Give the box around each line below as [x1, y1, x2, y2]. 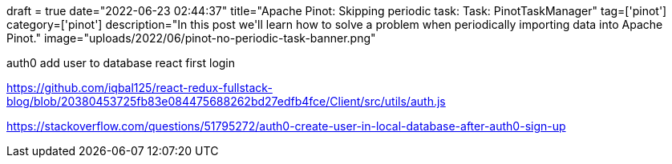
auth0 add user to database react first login [6, 56, 236, 70]
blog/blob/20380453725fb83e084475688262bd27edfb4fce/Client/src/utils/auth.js [6, 94, 446, 108]
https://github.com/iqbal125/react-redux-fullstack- [6, 81, 273, 94]
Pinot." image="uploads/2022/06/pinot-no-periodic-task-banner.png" [6, 31, 376, 45]
